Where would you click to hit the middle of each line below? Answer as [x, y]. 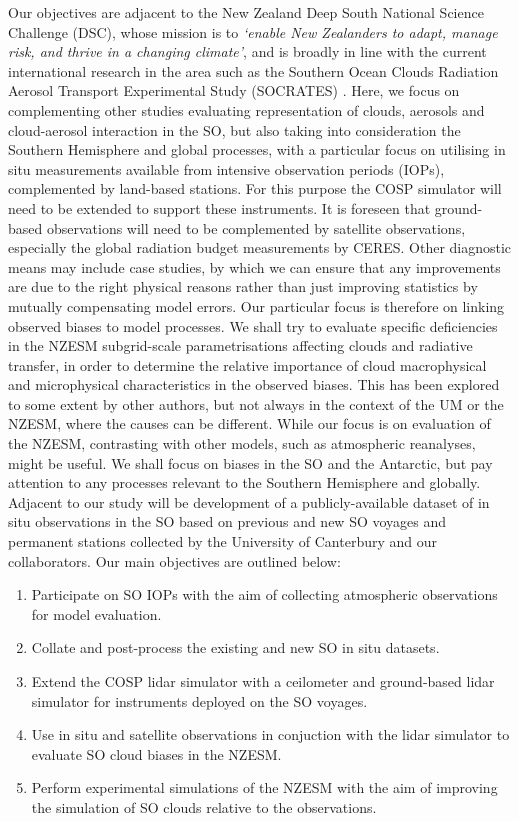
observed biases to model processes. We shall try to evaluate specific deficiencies [253, 325]
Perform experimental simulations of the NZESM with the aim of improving [264, 787]
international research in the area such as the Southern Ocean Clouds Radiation [253, 70]
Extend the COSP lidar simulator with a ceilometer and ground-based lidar [263, 681]
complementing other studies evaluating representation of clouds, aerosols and [246, 109]
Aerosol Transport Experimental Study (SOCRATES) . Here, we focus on [234, 90]
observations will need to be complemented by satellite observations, [256, 227]
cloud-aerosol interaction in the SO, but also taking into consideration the [234, 129]
